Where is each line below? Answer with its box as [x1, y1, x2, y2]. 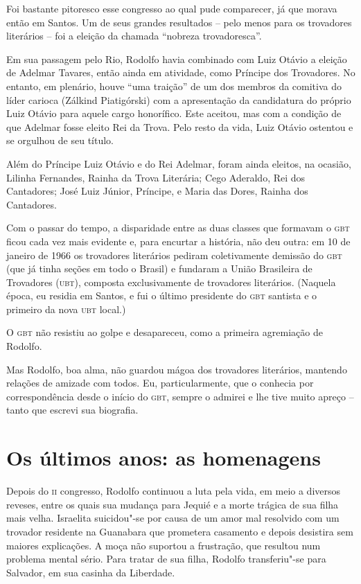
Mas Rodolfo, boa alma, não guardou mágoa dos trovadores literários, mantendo [6, 362, 347, 376]
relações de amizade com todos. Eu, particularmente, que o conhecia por [6, 375, 314, 390]
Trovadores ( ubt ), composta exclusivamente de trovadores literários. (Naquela [6, 274, 336, 289]
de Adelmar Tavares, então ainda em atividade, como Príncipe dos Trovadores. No [6, 65, 355, 80]
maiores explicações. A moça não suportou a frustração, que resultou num [6, 538, 321, 552]
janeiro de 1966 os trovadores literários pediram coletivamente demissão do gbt [6, 247, 342, 262]
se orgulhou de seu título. [6, 133, 114, 148]
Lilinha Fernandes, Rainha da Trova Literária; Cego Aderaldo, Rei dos [6, 170, 306, 184]
